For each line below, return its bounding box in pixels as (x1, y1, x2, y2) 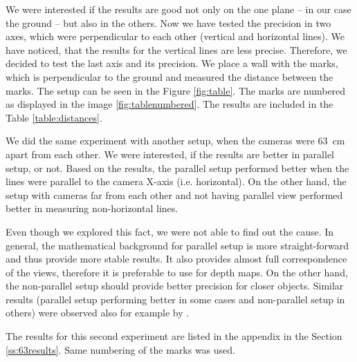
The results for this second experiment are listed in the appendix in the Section (6, 329, 342, 343)
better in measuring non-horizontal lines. (6, 201, 178, 216)
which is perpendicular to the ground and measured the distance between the (6, 69, 333, 84)
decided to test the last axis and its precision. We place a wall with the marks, (6, 56, 338, 70)
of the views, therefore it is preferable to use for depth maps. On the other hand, (6, 265, 348, 279)
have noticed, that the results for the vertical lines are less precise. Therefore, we (6, 42, 347, 57)
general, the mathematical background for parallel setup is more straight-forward (6, 238, 349, 252)
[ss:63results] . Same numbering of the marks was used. (6, 342, 235, 356)
